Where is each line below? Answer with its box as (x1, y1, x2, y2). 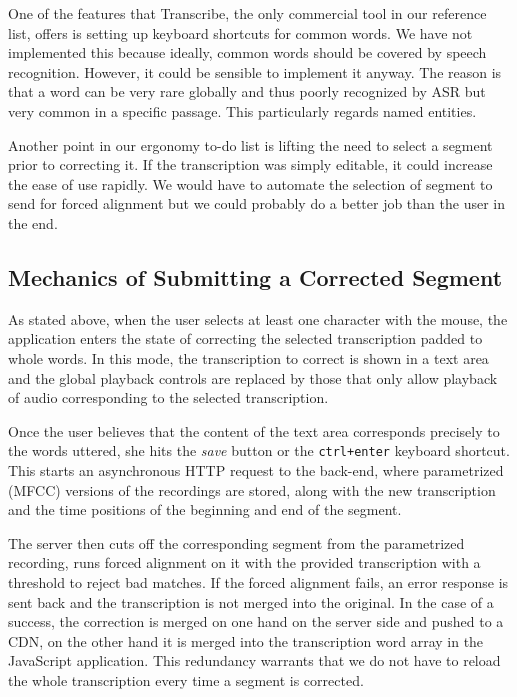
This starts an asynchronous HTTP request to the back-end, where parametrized (8, 459, 504, 480)
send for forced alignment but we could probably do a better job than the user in (8, 193, 505, 214)
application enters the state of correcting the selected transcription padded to (8, 328, 483, 349)
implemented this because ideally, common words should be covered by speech (8, 42, 487, 63)
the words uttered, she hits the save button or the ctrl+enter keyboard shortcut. (8, 440, 510, 461)
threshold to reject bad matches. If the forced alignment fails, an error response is (8, 571, 509, 592)
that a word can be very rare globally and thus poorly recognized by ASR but (8, 81, 486, 102)
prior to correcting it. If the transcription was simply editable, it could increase (8, 154, 493, 175)
